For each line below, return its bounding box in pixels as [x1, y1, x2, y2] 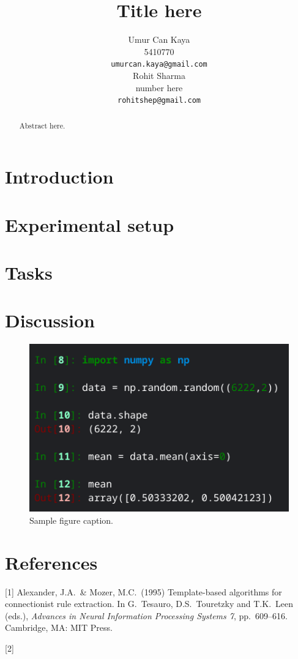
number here [135, 81, 183, 94]
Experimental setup [5, 212, 174, 237]
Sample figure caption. [29, 513, 113, 526]
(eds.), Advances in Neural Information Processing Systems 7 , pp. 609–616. [5, 609, 288, 622]
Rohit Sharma [133, 69, 185, 81]
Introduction [5, 164, 114, 189]
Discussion [5, 308, 95, 333]
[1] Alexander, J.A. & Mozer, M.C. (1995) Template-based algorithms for [5, 585, 282, 598]
